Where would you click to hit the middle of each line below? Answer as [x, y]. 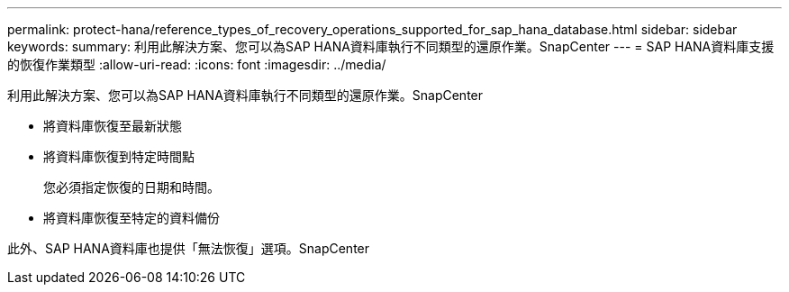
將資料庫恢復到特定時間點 [119, 156]
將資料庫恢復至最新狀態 [113, 126]
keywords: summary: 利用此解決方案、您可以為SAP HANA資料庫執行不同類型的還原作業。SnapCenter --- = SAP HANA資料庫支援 [391, 46]
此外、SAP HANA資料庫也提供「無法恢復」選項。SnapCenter [189, 248]
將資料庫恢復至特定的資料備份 [131, 218]
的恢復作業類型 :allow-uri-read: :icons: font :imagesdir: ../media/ [197, 64]
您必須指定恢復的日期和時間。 [131, 187]
